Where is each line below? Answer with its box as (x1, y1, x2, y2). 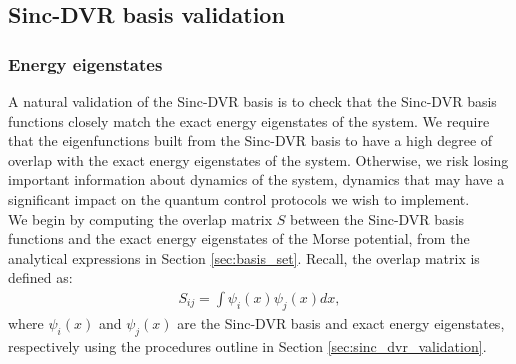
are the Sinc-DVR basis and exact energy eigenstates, (177, 312, 505, 333)
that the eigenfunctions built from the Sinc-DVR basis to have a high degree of (8, 130, 493, 151)
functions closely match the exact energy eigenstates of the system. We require (8, 110, 490, 131)
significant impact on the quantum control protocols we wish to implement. (8, 188, 470, 209)
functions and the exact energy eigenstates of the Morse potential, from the (8, 228, 470, 249)
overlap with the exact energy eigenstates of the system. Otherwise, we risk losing (8, 149, 509, 170)
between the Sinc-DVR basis (290, 208, 465, 229)
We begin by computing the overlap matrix (8, 208, 273, 229)
